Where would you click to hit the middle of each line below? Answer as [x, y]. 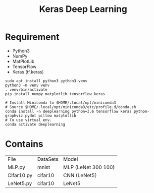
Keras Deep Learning [83, 9]
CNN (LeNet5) [80, 175]
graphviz [14, 116]
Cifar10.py [20, 175]
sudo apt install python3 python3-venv [46, 81]
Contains [24, 144]
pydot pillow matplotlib [51, 116]
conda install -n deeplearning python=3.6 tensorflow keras [69, 111]
